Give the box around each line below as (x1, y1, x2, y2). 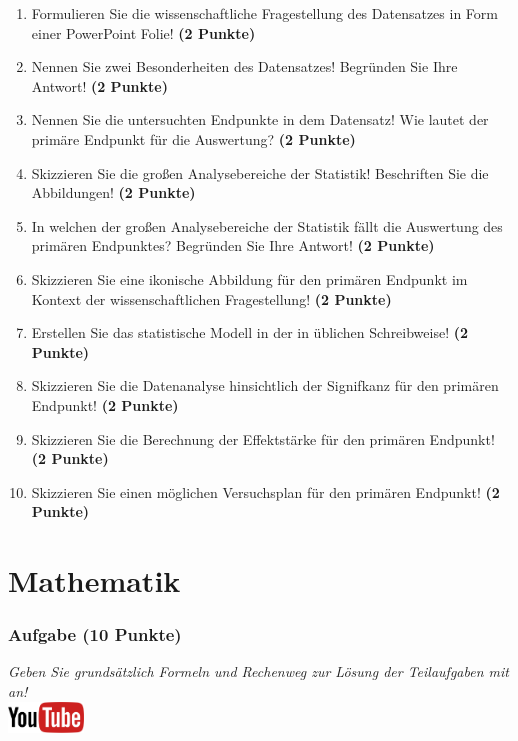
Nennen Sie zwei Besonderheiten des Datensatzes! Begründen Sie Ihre (31, 56, 458, 77)
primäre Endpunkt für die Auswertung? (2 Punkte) (31, 128, 356, 149)
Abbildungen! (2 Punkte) (31, 182, 196, 203)
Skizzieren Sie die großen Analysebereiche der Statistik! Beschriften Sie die (31, 162, 489, 183)
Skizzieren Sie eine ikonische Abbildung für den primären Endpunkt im (31, 268, 468, 289)
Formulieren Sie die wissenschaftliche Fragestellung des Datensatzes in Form (31, 3, 498, 23)
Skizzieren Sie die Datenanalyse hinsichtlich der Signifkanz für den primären (31, 375, 499, 396)
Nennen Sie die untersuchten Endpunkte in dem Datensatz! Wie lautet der (31, 109, 489, 130)
